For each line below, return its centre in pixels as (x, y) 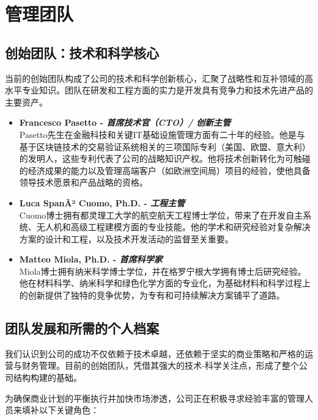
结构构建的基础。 (47, 378)
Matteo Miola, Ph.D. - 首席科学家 (91, 259)
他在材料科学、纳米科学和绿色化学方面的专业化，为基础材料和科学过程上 (165, 283)
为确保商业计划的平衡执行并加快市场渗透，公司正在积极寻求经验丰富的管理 (155, 398)
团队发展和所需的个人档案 (82, 328)
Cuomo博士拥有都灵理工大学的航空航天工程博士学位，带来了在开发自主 (161, 215)
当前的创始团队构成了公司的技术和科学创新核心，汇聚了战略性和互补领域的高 (159, 78)
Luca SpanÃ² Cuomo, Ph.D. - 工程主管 (102, 202)
